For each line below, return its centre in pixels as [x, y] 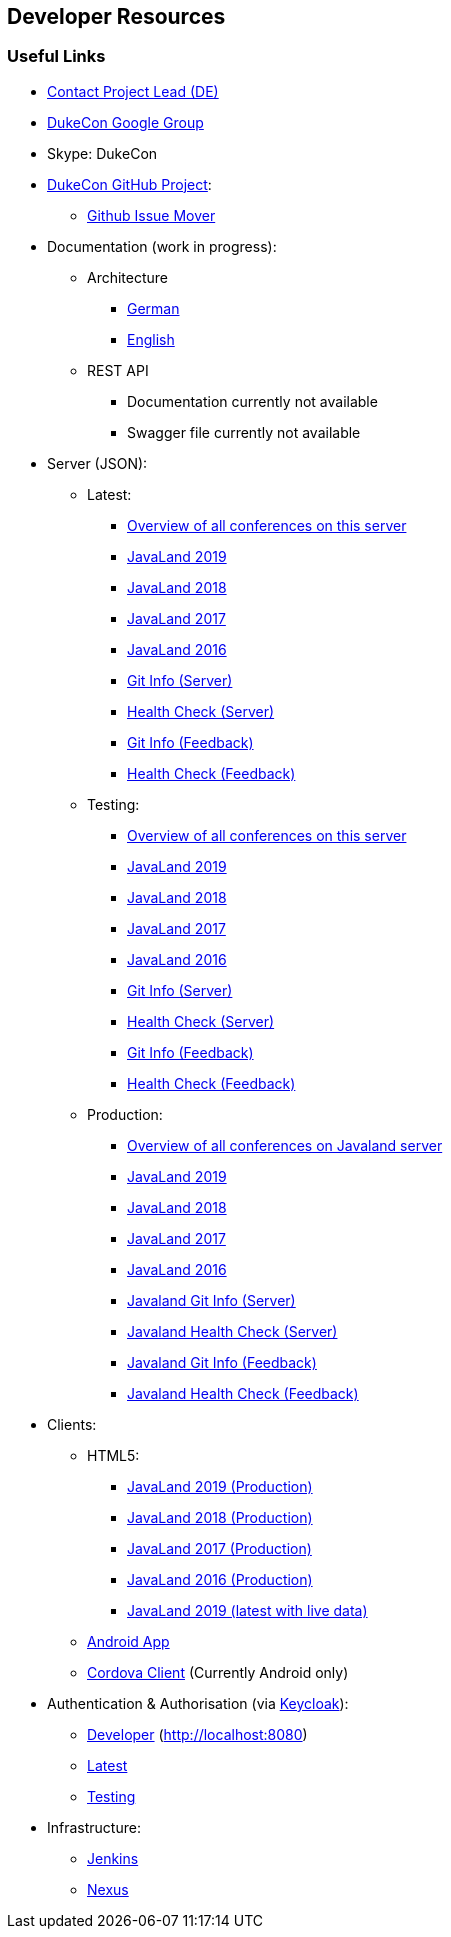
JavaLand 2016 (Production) [220, 1579]
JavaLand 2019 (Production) [220, 1486]
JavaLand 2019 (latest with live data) [247, 1610]
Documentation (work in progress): [162, 246]
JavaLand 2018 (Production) [220, 1517]
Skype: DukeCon [102, 153]
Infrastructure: [94, 1827]
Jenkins [113, 1858]
